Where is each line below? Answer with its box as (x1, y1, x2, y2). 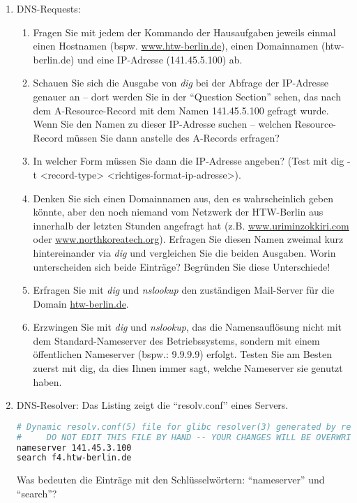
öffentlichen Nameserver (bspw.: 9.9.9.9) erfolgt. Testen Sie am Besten (33, 347, 332, 361)
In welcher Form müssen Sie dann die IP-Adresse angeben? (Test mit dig (33, 153, 344, 168)
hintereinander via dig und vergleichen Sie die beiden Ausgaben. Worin (33, 245, 336, 260)
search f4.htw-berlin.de (16, 453, 132, 463)
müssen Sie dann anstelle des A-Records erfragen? (66, 130, 280, 144)
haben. (33, 374, 62, 389)
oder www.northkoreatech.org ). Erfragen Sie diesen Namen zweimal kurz (33, 232, 344, 246)
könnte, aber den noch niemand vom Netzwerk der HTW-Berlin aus (33, 204, 324, 219)
